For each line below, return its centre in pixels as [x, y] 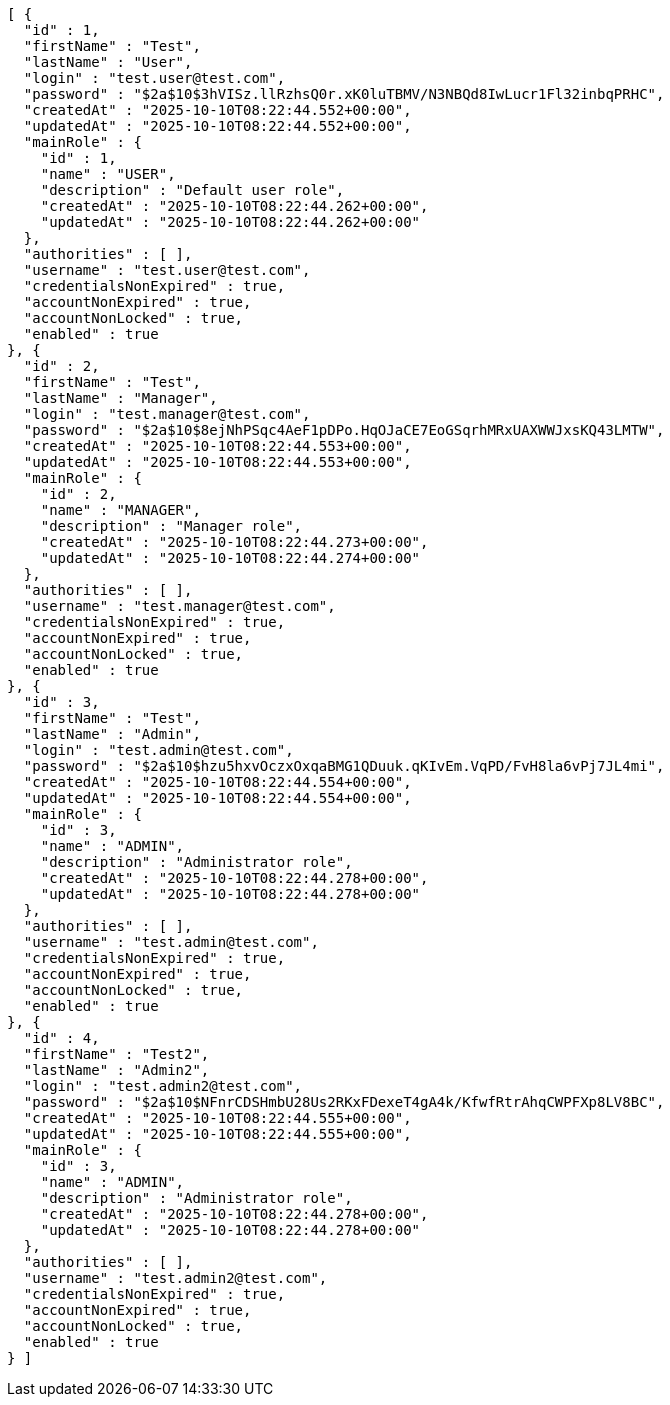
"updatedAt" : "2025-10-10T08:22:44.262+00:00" [230, 222]
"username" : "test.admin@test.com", [171, 942]
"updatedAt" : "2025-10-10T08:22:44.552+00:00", [217, 126]
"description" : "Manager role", [171, 526]
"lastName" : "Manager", [120, 398]
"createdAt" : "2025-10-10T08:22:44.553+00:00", [217, 446]
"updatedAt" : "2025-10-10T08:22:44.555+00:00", [217, 1134]
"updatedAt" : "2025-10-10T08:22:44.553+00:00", [217, 462]
